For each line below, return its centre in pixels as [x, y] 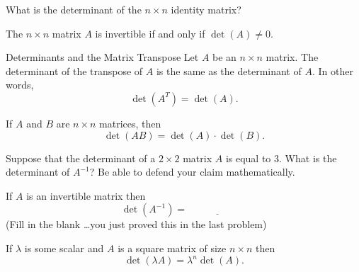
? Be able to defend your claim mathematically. [192, 172]
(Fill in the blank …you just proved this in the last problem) [136, 224]
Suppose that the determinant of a [81, 158]
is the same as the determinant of [229, 70]
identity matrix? [206, 9]
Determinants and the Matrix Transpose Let [102, 57]
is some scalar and [64, 248]
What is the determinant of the [74, 9]
